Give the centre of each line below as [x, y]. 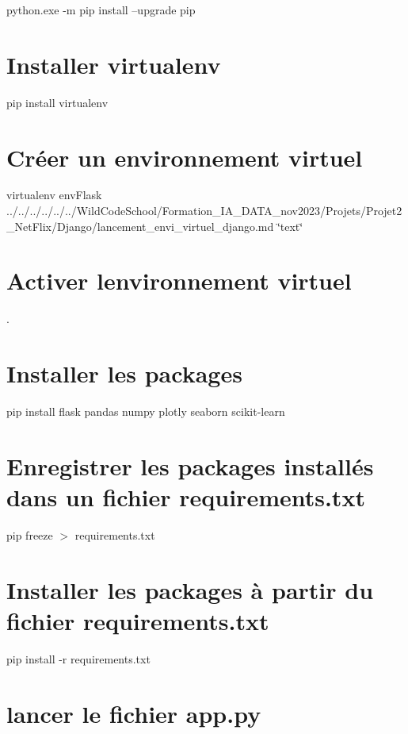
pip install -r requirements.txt [78, 658]
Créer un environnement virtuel [185, 157]
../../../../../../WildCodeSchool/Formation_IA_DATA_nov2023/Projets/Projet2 [204, 211]
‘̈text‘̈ [290, 226]
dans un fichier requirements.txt [186, 497]
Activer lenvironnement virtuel [179, 281]
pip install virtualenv [57, 102]
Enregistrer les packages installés [190, 465]
